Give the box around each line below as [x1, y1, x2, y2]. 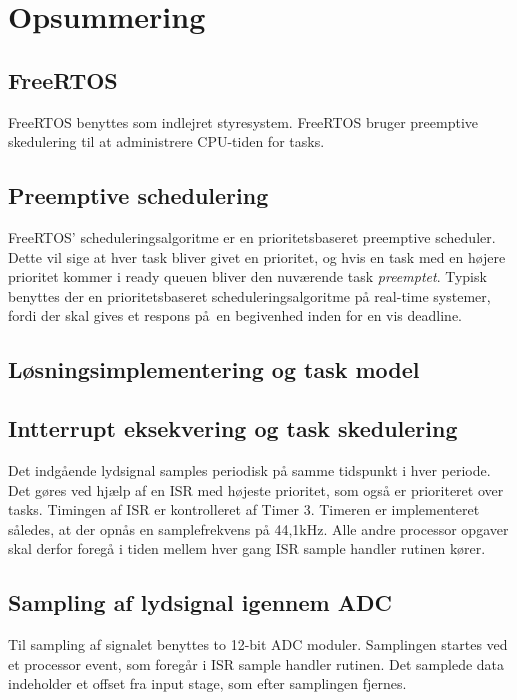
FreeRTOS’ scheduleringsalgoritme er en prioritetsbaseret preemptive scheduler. [8, 226, 496, 247]
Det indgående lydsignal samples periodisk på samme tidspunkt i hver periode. [8, 459, 491, 480]
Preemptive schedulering [8, 180, 269, 211]
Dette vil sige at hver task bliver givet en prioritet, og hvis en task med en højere [8, 246, 506, 267]
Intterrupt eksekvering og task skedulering [8, 413, 458, 444]
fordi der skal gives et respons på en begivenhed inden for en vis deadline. [8, 305, 463, 326]
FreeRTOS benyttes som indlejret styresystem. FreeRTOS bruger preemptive [8, 111, 479, 132]
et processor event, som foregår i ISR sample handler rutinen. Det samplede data [8, 653, 505, 674]
